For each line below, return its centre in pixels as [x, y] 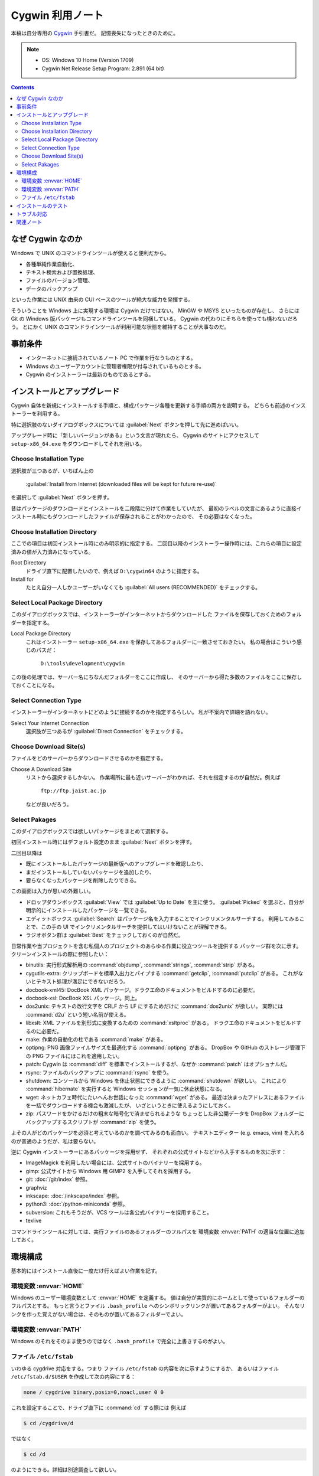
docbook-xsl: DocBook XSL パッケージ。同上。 [83, 998]
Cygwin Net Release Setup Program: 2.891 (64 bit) [103, 68]
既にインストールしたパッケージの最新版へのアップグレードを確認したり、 [116, 864]
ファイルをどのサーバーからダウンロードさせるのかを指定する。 [89, 758]
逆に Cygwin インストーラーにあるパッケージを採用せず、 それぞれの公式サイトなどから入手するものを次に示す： [149, 1152]
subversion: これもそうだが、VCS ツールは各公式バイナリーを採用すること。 [119, 1212]
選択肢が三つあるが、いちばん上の [52, 471]
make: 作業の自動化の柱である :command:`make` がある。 [96, 1039]
